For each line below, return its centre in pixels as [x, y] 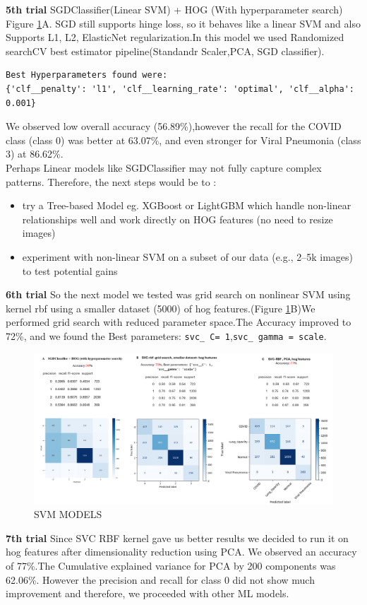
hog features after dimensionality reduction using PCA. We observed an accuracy [181, 552]
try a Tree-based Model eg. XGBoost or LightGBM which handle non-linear [187, 205]
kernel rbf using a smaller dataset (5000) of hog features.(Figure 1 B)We [161, 308]
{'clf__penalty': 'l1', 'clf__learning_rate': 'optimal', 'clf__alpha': [180, 89]
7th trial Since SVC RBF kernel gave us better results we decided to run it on [177, 538]
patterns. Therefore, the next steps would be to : [111, 181]
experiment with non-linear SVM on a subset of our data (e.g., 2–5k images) [187, 256]
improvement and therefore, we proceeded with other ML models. [148, 593]
